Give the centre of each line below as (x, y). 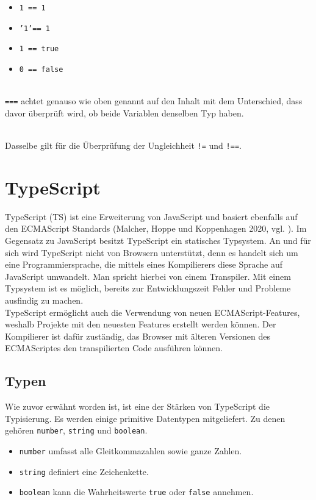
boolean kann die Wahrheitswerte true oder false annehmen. (136, 492)
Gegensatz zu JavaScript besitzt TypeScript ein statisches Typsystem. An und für (158, 241)
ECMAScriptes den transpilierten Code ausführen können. (114, 348)
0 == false (41, 69)
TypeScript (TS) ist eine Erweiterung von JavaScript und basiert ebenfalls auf (151, 216)
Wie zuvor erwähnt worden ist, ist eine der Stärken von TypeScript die (137, 406)
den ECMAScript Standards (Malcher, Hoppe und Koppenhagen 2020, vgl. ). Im (156, 228)
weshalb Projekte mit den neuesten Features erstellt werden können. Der (141, 324)
